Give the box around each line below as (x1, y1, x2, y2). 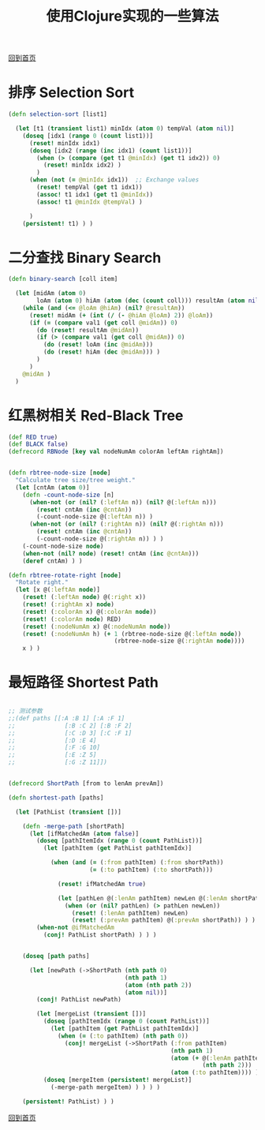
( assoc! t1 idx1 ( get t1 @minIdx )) (36, 190, 154, 198)
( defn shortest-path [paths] (8, 794, 104, 802)
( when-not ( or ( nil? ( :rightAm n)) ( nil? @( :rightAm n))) (28, 520, 224, 529)
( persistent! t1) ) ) (22, 219, 93, 227)
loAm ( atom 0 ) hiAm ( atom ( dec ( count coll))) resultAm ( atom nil (36, 297, 259, 305)
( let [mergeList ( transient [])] (36, 1010, 147, 1018)
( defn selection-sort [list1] (8, 110, 108, 118)
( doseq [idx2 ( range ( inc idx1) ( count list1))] (28, 147, 192, 155)
